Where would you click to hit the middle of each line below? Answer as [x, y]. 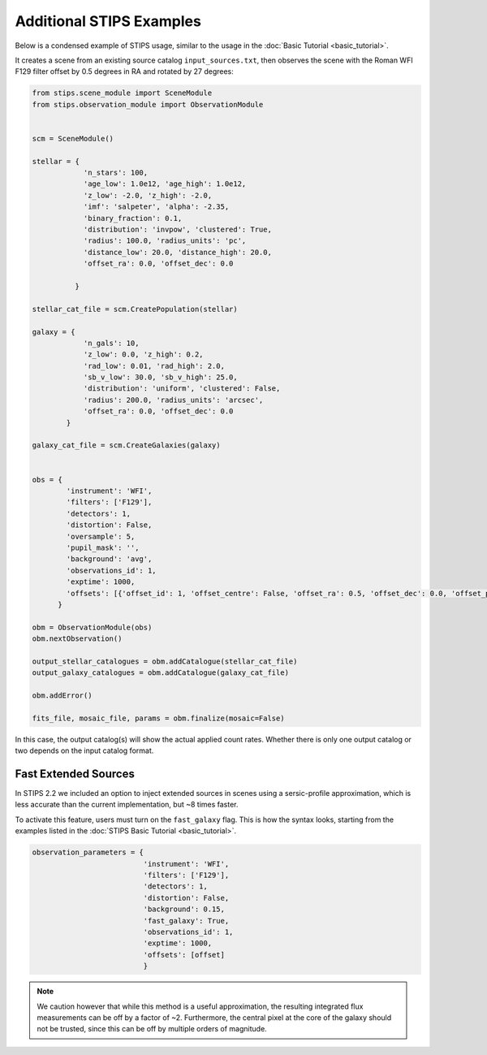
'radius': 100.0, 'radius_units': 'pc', [165, 241]
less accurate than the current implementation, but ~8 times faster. [127, 805]
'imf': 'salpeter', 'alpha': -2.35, [156, 207]
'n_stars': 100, [116, 173]
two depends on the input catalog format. [84, 750]
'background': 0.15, [184, 909]
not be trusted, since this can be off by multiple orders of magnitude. [152, 1029]
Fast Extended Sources [75, 774]
